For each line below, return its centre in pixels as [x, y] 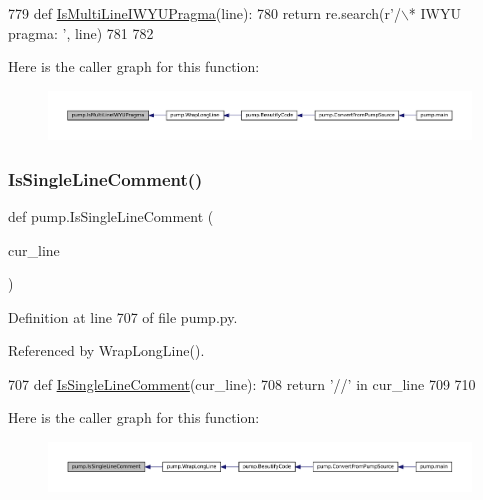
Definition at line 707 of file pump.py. [123, 316]
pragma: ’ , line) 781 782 [81, 32]
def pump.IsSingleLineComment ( [111, 215]
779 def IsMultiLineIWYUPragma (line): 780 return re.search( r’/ [204, 13]
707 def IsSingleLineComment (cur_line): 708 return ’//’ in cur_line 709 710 [242, 383]
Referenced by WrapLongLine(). [106, 350]
